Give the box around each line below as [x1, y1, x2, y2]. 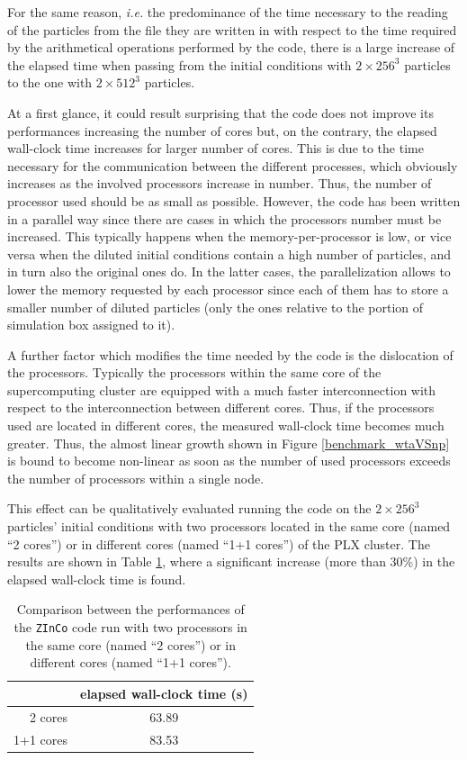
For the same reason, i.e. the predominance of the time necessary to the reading [7, 3, 448, 21]
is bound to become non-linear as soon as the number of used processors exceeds [7, 451, 451, 470]
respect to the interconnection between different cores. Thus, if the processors [7, 398, 435, 417]
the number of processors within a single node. [7, 468, 265, 487]
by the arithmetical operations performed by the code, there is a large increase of [7, 38, 455, 57]
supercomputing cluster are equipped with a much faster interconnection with [7, 380, 436, 399]
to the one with [7, 73, 93, 92]
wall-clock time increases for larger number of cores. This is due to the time [7, 139, 424, 158]
